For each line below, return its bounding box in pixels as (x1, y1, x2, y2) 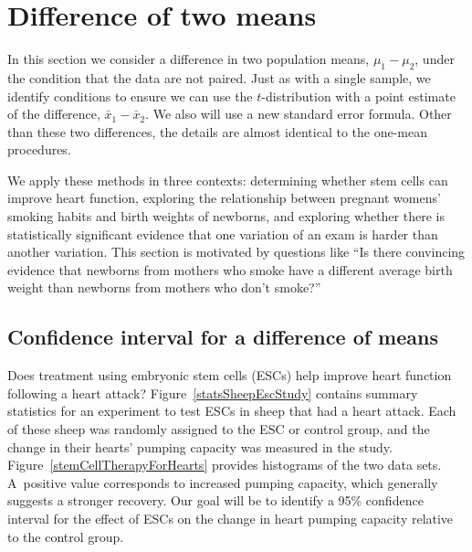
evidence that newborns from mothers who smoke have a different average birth (7, 260, 453, 279)
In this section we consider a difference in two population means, (7, 49, 370, 69)
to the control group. (7, 526, 124, 546)
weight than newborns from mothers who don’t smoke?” (7, 278, 321, 297)
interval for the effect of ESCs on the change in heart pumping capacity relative (7, 509, 454, 527)
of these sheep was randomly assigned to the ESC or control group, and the (7, 419, 430, 439)
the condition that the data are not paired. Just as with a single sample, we (7, 68, 431, 87)
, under (414, 49, 455, 69)
